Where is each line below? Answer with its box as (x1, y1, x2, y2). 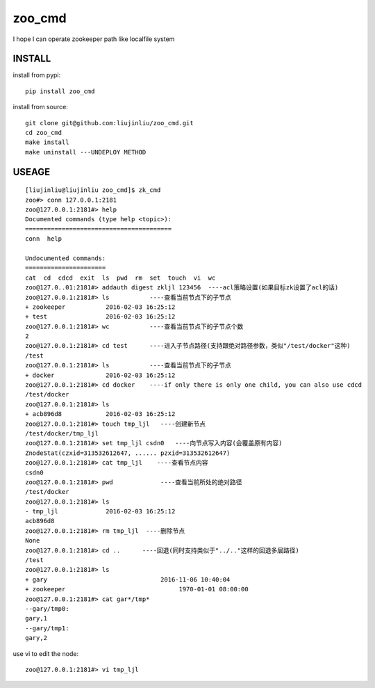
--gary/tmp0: (25, 605, 69, 612)
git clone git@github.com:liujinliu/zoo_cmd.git (25, 119, 194, 127)
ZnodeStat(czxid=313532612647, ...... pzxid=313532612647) (25, 449, 231, 457)
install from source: (12, 103, 69, 111)
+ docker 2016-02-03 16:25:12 (25, 371, 176, 379)
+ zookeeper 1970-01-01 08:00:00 (25, 585, 249, 593)
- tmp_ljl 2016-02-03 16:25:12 (25, 508, 176, 515)
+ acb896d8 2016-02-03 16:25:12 (25, 410, 176, 418)
